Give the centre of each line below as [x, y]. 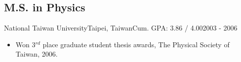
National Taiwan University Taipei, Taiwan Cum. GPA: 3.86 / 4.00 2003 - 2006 [121, 28]
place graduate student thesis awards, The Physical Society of [136, 44]
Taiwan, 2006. [37, 54]
